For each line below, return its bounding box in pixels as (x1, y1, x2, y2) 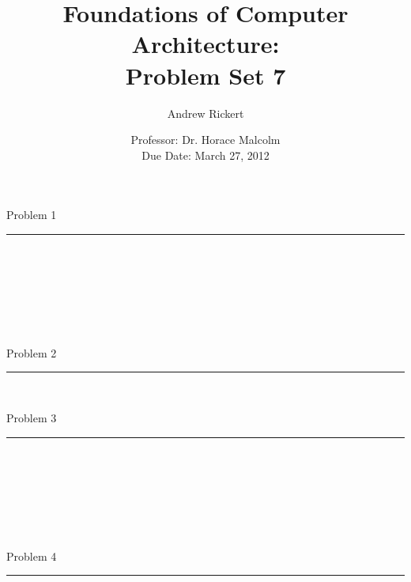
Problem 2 (6, 344, 57, 361)
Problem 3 (6, 410, 57, 426)
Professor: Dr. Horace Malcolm (130, 131, 281, 148)
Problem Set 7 (125, 59, 286, 91)
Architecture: (131, 28, 280, 60)
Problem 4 (6, 547, 57, 564)
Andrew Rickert (167, 104, 244, 121)
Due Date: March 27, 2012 (141, 146, 270, 163)
